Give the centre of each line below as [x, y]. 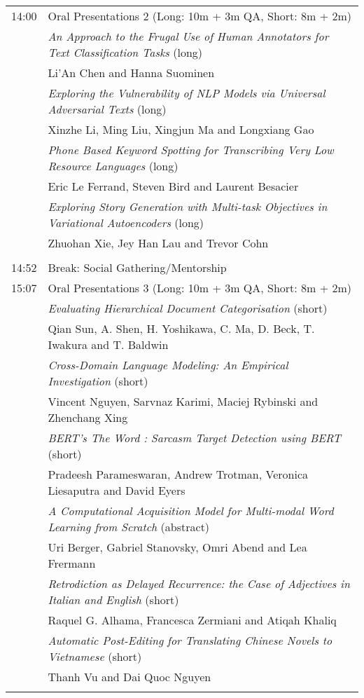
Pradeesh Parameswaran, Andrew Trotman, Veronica [178, 474]
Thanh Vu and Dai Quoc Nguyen [129, 677]
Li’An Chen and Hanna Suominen [131, 73]
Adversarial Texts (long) [107, 109]
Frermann [72, 563]
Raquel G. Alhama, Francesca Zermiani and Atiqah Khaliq [192, 620]
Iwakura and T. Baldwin [108, 344]
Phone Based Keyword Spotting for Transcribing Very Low [191, 150]
